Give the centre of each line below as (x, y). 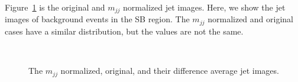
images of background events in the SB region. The (97, 19)
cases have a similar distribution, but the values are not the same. (124, 31)
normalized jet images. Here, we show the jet (204, 7)
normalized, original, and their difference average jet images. (170, 71)
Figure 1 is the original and (55, 7)
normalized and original (250, 19)
